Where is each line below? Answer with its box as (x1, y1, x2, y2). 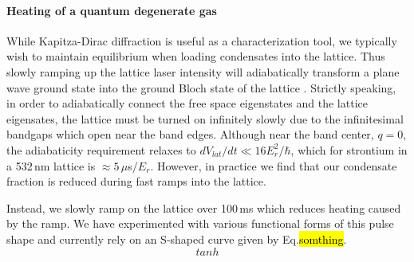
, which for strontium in (290, 141, 408, 158)
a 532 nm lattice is (6, 157, 96, 174)
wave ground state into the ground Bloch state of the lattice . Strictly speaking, (6, 79, 396, 96)
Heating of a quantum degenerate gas (6, 2, 217, 18)
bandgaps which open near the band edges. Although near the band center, (6, 126, 374, 143)
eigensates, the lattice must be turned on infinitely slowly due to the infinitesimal (6, 110, 404, 127)
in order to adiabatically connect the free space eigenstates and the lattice (6, 95, 368, 111)
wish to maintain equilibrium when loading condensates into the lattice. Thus (6, 48, 385, 65)
